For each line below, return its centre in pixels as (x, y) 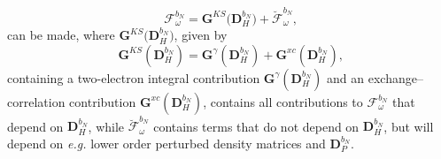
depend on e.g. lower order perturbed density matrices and (166, 144)
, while (106, 126)
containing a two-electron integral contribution (134, 77)
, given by (201, 35)
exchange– (395, 77)
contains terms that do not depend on (256, 126)
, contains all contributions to (283, 101)
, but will (409, 126)
